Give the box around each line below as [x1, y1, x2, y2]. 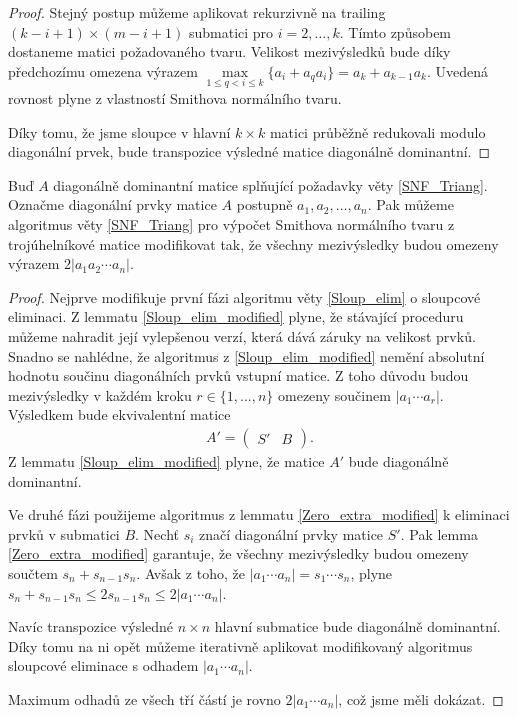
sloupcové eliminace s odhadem [8, 655, 199, 676]
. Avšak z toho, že [136, 562, 245, 583]
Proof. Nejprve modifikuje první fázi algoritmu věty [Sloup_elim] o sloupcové [8, 286, 481, 307]
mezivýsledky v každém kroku [8, 384, 192, 405]
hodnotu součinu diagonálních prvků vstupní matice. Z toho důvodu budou [8, 365, 469, 386]
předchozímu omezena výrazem [8, 60, 198, 81]
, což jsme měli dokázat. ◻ [338, 688, 504, 709]
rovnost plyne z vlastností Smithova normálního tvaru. [8, 88, 342, 108]
